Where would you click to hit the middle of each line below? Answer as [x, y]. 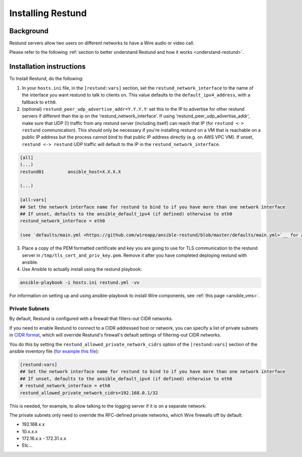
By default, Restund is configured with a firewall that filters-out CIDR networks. [91, 319]
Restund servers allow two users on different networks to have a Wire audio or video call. [102, 43]
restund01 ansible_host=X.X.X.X [70, 172]
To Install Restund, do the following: [46, 79]
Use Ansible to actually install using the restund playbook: [82, 269]
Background [29, 31]
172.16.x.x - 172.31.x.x [44, 438]
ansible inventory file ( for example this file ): [54, 351]
